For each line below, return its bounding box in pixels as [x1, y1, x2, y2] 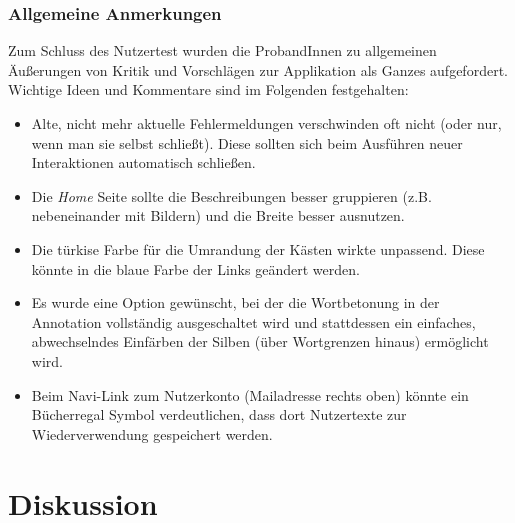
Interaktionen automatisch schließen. [31, 152, 256, 173]
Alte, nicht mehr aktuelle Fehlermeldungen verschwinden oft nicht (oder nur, [31, 113, 502, 133]
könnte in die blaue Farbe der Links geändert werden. [31, 258, 360, 279]
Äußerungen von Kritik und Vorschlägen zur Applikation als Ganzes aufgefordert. [8, 59, 508, 80]
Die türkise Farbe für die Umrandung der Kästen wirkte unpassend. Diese [31, 238, 485, 259]
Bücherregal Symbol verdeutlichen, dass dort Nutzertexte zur [31, 404, 407, 425]
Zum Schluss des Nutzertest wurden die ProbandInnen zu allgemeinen [8, 40, 437, 61]
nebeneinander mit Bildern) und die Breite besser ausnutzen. [31, 205, 405, 226]
